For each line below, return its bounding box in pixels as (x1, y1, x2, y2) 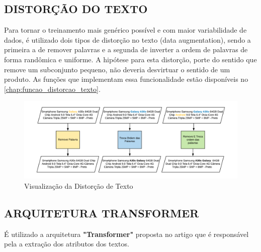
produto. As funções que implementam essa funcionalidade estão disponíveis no (4, 74, 248, 84)
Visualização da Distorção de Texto (24, 180, 133, 191)
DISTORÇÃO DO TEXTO (4, 1, 148, 17)
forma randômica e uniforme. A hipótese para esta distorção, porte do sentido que (4, 54, 257, 64)
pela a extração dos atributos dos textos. (4, 238, 129, 249)
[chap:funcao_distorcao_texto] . (4, 83, 101, 94)
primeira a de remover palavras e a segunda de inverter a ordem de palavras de (4, 44, 248, 55)
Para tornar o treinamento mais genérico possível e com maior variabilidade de (4, 25, 247, 35)
